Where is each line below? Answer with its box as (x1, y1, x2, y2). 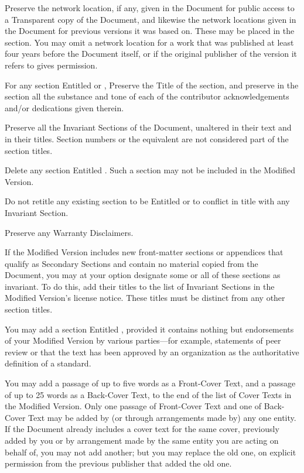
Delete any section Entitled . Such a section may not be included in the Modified (5, 164, 295, 176)
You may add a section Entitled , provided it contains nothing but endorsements (5, 323, 294, 335)
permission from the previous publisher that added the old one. (5, 457, 232, 469)
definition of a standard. (5, 357, 91, 369)
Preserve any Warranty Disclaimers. (5, 226, 134, 238)
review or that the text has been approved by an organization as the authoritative (5, 345, 299, 358)
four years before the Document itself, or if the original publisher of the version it (5, 47, 297, 60)
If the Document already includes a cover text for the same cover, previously (5, 423, 279, 435)
